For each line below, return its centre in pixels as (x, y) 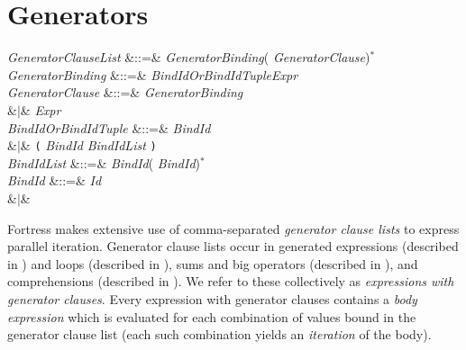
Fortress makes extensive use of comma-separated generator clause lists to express (233, 228)
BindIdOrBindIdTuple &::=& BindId (109, 127)
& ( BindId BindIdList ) (88, 145)
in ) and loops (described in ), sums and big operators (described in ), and (213, 263)
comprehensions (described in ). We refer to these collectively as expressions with (231, 281)
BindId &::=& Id (55, 180)
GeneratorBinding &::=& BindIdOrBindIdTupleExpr (153, 74)
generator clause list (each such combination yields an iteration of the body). (219, 334)
